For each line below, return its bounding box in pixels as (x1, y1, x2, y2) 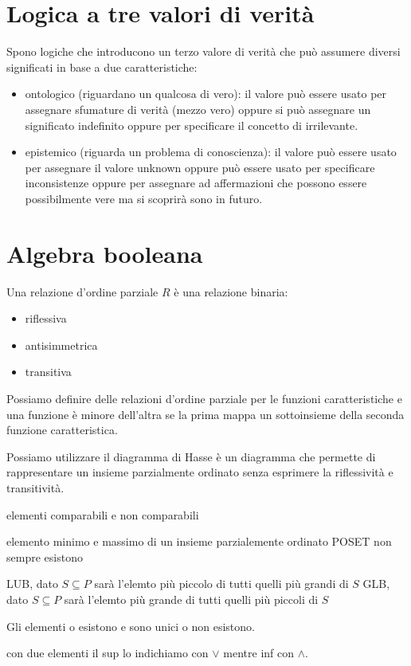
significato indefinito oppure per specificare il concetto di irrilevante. (25, 116, 358, 133)
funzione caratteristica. (6, 421, 118, 438)
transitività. (6, 479, 65, 496)
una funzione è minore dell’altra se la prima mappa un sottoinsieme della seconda (6, 405, 405, 422)
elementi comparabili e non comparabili (6, 506, 199, 523)
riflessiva (25, 310, 67, 327)
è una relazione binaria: (174, 283, 288, 300)
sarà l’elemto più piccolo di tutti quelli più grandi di (94, 575, 349, 592)
